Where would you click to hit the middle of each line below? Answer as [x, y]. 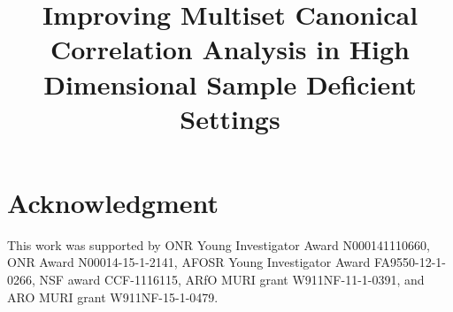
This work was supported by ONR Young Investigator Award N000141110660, [219, 244]
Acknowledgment [113, 202]
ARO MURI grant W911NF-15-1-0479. [113, 297]
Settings [230, 118]
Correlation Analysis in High [230, 49]
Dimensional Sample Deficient [230, 84]
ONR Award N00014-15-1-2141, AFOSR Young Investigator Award [189, 262]
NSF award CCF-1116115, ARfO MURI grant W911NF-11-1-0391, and [232, 280]
